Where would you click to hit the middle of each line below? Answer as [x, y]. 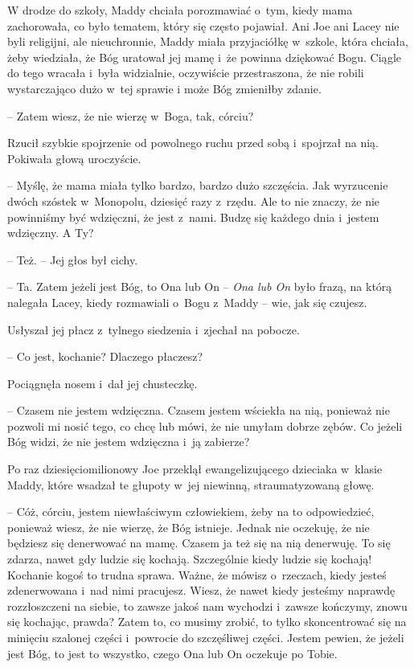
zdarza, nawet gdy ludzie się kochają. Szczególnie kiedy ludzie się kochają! [190, 559]
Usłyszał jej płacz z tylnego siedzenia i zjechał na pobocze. [154, 329]
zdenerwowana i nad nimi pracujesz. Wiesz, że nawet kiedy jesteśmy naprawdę [201, 590]
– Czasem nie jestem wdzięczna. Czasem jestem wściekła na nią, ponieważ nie [199, 410]
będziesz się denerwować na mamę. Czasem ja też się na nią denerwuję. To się [199, 543]
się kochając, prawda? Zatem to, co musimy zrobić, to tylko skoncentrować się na [207, 622]
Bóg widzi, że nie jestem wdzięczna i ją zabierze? [129, 442]
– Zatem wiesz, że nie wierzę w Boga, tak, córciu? [131, 115]
